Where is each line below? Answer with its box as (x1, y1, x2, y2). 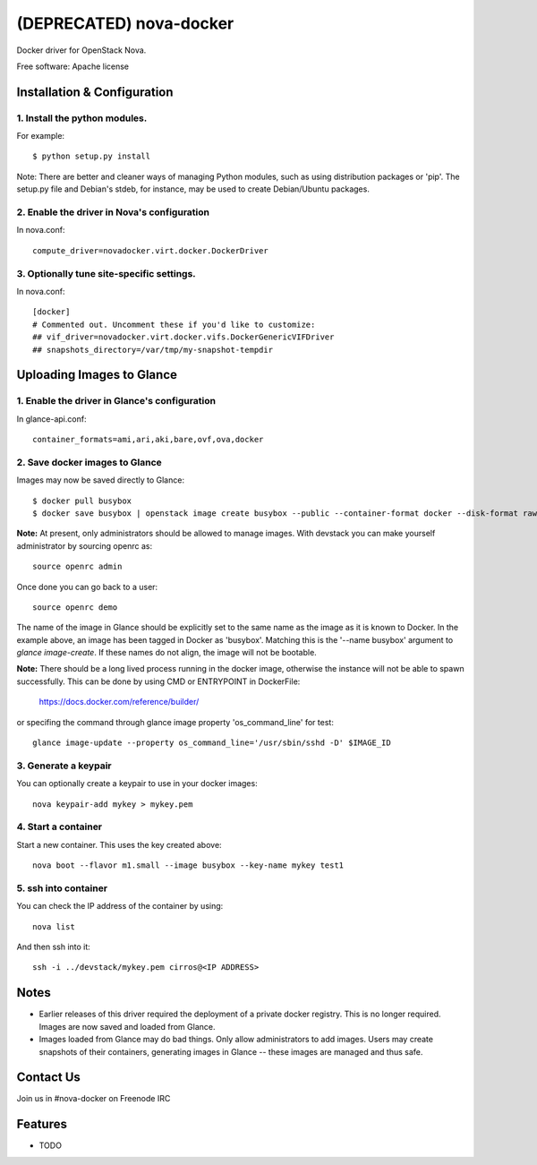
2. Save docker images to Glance (16, 456, 163, 468)
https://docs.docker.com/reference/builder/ (38, 697, 200, 707)
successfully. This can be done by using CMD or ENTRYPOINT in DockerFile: (16, 676, 301, 687)
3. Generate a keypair (16, 759, 112, 772)
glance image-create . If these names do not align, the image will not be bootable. (16, 647, 317, 658)
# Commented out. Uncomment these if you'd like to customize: (32, 319, 316, 330)
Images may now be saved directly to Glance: (16, 475, 185, 485)
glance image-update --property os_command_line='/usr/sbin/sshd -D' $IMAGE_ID (32, 738, 391, 748)
